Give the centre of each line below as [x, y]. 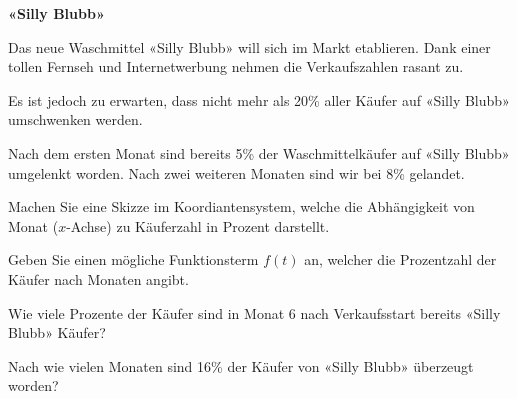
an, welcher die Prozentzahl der [400, 259]
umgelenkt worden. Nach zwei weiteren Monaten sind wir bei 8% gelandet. [236, 172]
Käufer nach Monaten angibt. [98, 278]
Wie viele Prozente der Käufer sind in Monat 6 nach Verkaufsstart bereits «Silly [254, 312]
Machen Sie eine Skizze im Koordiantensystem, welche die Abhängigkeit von [241, 206]
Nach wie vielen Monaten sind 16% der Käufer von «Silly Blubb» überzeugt [241, 365]
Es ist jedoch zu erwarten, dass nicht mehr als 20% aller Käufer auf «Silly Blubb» [259, 99]
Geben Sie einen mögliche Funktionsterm [133, 259]
